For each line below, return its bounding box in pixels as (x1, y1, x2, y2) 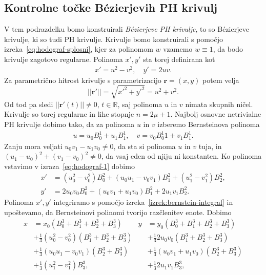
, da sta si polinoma (113, 140, 176, 151)
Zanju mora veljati (4, 140, 63, 151)
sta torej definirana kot (142, 53, 215, 64)
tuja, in (198, 140, 222, 151)
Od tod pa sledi (4, 98, 53, 109)
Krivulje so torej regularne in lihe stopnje (4, 109, 134, 119)
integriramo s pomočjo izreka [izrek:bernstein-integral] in (53, 196, 233, 207)
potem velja (202, 74, 239, 85)
